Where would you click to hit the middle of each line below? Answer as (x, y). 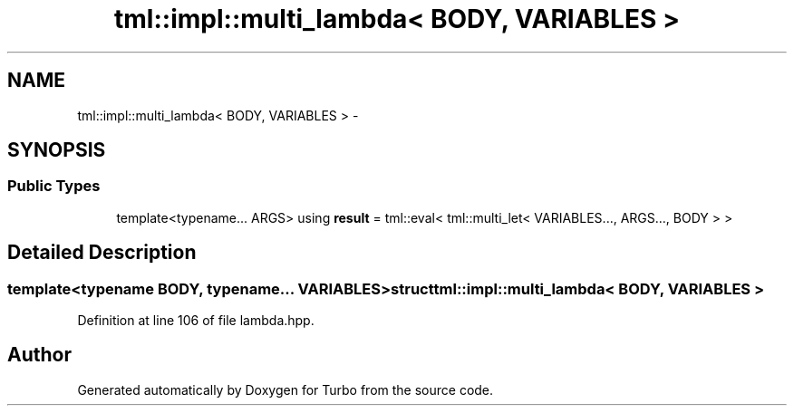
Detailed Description (102, 253)
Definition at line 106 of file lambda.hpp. (196, 321)
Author (39, 355)
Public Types (54, 186)
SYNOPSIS (57, 150)
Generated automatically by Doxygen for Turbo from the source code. (286, 389)
